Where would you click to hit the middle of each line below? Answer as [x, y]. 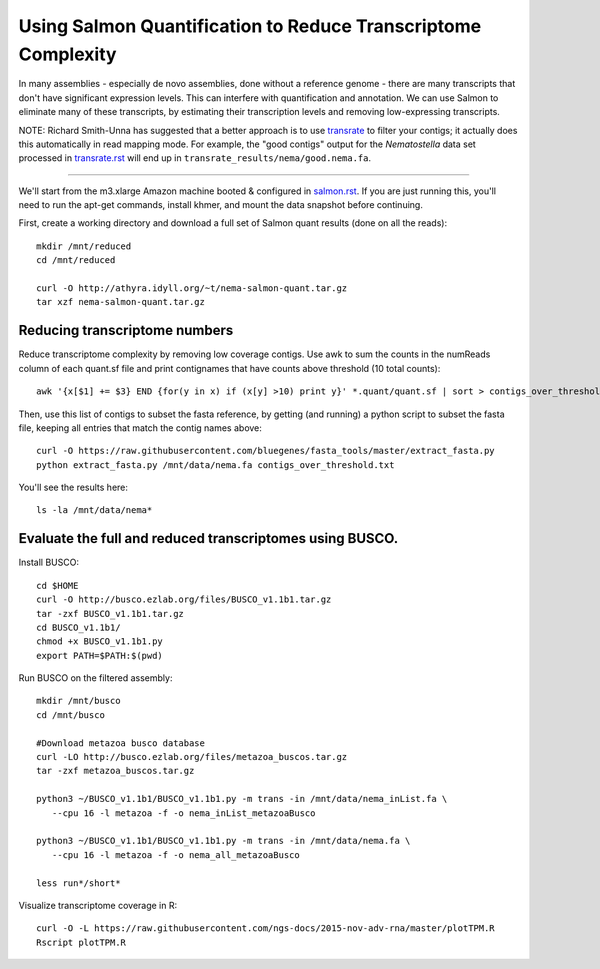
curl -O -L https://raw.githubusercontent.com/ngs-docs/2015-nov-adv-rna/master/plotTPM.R [265, 928]
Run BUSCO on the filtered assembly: [95, 678]
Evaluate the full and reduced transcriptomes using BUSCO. [208, 538]
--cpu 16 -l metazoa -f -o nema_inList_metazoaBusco [183, 813]
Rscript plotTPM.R [81, 942]
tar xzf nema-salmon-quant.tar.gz [120, 302]
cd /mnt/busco [70, 714]
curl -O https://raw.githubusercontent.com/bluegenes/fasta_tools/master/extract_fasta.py [265, 451]
